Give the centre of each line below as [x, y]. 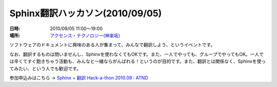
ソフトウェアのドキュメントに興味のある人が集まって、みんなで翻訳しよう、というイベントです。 [112, 45]
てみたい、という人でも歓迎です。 [45, 68]
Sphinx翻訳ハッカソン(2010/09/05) [86, 13]
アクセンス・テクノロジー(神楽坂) [85, 35]
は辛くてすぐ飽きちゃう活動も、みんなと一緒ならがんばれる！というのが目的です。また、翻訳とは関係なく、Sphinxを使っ [138, 62]
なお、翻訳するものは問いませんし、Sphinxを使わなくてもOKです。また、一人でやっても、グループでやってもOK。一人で [137, 54]
